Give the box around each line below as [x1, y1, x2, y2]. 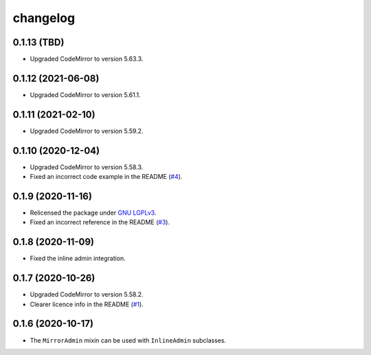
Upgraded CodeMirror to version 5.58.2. [30, 290, 144, 299]
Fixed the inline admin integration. [30, 255, 126, 263]
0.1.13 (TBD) [12, 36, 65, 48]
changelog [12, 10, 76, 25]
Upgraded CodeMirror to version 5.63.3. [30, 55, 144, 63]
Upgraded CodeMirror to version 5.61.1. [30, 90, 141, 99]
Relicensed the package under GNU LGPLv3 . [30, 208, 157, 217]
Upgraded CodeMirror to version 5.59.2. [30, 127, 144, 135]
